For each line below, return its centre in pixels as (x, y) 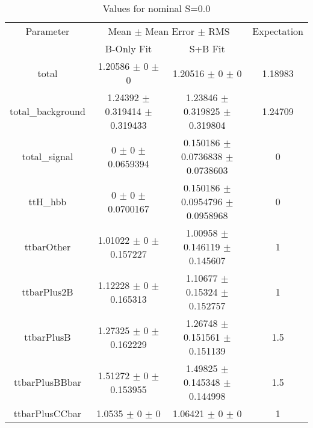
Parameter (48, 31)
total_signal (48, 156)
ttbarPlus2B (48, 292)
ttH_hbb (48, 201)
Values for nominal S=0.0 (156, 8)
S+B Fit (207, 48)
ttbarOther (48, 247)
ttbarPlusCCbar (48, 413)
